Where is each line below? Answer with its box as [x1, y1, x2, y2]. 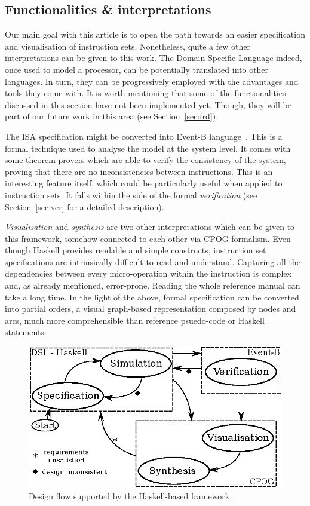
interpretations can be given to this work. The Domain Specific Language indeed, [5, 51, 302, 64]
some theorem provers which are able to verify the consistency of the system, [5, 154, 286, 166]
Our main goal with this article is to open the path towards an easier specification [5, 28, 305, 41]
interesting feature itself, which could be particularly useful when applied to [5, 177, 283, 189]
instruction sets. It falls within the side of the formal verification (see [5, 188, 257, 201]
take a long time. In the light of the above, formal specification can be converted [5, 290, 299, 303]
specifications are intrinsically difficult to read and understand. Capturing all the [5, 255, 300, 268]
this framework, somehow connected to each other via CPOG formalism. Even [5, 232, 291, 244]
